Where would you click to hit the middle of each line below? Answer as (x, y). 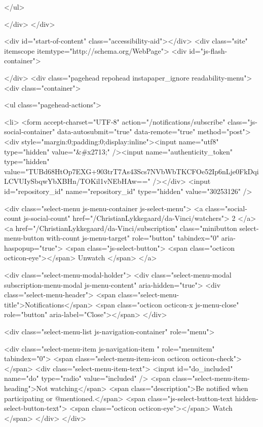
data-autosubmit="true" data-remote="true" (126, 131)
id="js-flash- (208, 50)
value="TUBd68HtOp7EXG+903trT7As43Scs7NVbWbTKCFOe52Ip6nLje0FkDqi (131, 171)
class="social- (226, 208)
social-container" (30, 131)
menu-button (24, 238)
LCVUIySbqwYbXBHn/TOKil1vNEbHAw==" (77, 181)
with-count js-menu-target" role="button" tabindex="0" (133, 238)
